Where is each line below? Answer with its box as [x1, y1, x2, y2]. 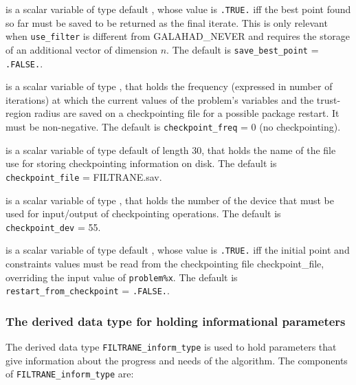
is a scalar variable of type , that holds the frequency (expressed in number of [5, 79, 333, 93]
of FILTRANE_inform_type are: [5, 366, 134, 381]
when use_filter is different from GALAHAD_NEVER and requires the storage [5, 29, 350, 43]
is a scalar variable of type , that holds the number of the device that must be [5, 192, 334, 207]
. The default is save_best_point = [166, 42, 319, 56]
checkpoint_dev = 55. [5, 219, 101, 234]
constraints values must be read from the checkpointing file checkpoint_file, [5, 256, 324, 270]
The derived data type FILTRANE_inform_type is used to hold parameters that [5, 340, 337, 354]
